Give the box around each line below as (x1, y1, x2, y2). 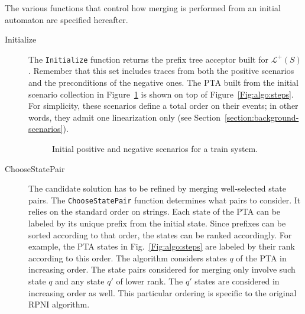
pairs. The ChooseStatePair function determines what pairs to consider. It (28, 193, 301, 206)
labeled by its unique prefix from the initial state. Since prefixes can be (28, 217, 286, 229)
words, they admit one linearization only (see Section (28, 111, 220, 123)
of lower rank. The (116, 275, 183, 287)
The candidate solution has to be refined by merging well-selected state (28, 182, 286, 195)
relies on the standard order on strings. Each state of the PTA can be (28, 205, 281, 218)
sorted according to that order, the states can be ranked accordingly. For (28, 228, 292, 241)
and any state (55, 275, 105, 287)
